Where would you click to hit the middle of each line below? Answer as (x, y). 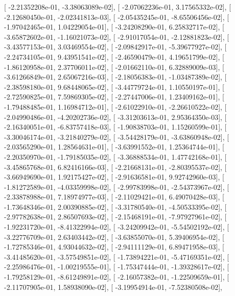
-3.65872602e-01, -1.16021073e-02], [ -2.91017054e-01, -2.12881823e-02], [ (117, 36)
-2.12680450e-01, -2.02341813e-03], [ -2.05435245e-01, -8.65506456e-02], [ (117, 17)
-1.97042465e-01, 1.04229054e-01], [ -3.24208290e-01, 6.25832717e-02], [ (114, 27)
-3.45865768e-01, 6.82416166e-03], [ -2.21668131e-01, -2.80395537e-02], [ (115, 167)
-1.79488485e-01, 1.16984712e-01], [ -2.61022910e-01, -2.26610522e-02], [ (115, 106)
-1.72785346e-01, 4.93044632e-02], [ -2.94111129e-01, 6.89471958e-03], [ (114, 247)
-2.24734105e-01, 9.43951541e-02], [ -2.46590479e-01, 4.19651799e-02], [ (114, 56)
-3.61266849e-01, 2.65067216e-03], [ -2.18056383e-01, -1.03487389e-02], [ (115, 77)
